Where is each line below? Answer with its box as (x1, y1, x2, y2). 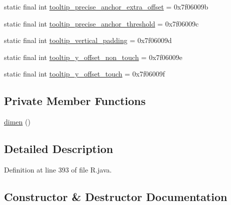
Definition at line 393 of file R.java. (4, 164, 112, 174)
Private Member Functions (4, 93, 146, 108)
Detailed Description (4, 141, 113, 156)
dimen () (4, 116, 30, 127)
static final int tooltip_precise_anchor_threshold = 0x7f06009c (4, 18, 199, 28)
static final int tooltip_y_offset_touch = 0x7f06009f (4, 68, 165, 79)
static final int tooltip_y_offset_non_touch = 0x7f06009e (4, 51, 182, 62)
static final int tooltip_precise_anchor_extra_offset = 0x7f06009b (4, 1, 208, 11)
